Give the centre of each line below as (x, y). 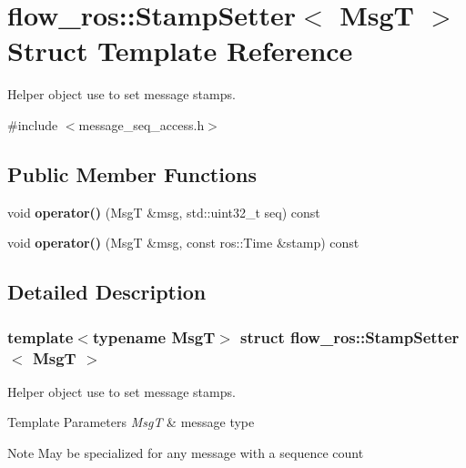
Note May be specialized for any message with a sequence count (186, 453)
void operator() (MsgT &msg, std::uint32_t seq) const (164, 212)
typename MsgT (154, 336)
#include (33, 124)
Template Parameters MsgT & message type (131, 422)
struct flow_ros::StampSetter (350, 336)
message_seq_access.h (142, 124)
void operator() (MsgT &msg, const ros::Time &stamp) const (183, 243)
